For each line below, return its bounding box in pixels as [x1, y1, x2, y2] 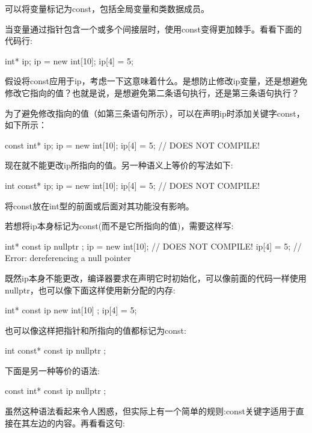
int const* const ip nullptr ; [5, 344, 106, 357]
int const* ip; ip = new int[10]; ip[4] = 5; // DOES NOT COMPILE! [5, 179, 260, 191]
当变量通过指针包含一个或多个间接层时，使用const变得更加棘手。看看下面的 [5, 22, 302, 35]
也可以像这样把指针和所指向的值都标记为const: [5, 324, 186, 336]
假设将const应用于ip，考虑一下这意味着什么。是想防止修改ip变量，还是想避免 [5, 75, 308, 87]
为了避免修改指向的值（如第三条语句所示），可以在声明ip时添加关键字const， [5, 106, 305, 119]
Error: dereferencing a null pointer [5, 251, 131, 264]
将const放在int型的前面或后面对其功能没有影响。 [5, 199, 194, 212]
